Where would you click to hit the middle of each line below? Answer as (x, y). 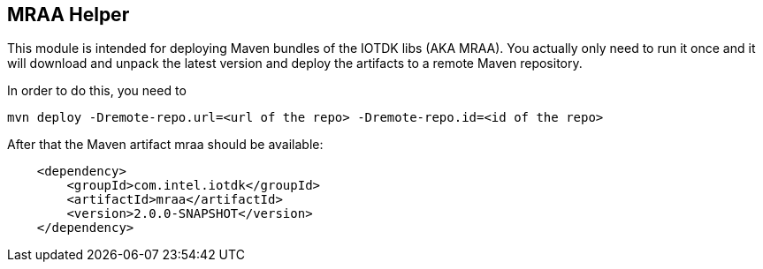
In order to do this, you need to (97, 91)
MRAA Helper (69, 15)
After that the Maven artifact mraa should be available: (165, 145)
